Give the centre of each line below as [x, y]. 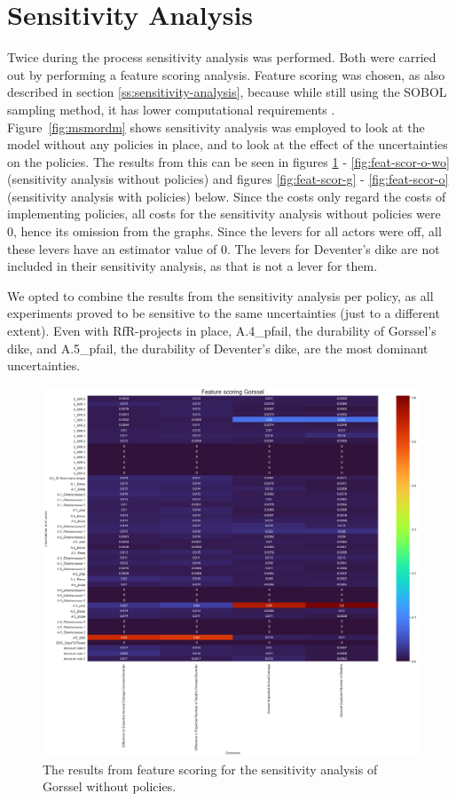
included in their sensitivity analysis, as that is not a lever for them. [193, 266]
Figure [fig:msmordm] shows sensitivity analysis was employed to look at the [216, 127]
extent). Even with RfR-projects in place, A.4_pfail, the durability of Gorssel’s [222, 331]
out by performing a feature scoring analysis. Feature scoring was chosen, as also [226, 74]
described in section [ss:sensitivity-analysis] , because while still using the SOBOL [227, 92]
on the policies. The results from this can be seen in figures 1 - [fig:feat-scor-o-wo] [228, 161]
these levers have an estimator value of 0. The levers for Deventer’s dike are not [224, 248]
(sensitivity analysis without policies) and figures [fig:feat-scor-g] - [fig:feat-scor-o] [228, 179]
